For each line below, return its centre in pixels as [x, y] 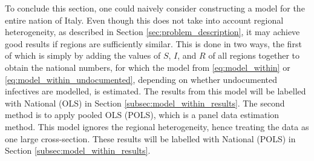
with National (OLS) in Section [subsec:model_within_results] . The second [145, 103]
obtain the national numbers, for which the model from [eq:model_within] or [148, 67]
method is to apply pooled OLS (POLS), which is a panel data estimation [142, 115]
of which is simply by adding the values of [83, 55]
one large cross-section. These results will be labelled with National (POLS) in [150, 138]
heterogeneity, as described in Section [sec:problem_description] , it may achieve [152, 32]
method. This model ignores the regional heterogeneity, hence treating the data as [157, 126]
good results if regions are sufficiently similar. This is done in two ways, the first [153, 43]
